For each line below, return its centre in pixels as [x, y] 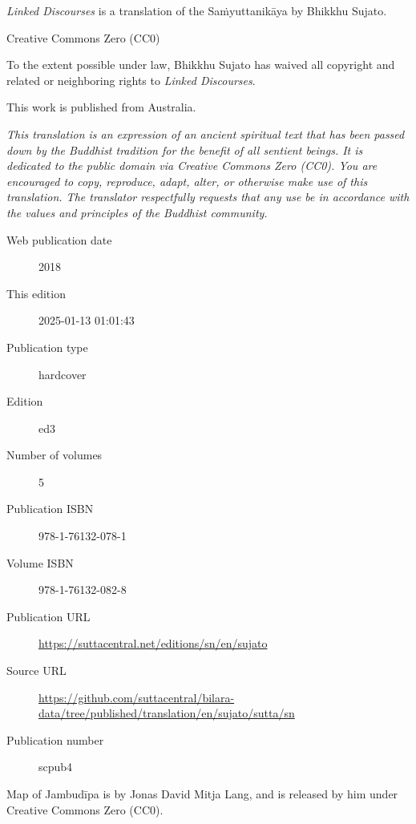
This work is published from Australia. [101, 107]
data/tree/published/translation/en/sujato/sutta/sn [167, 713]
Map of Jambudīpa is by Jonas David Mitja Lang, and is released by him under [202, 794]
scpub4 [56, 767]
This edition [36, 293]
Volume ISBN [40, 562]
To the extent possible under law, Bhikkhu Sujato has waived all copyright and [201, 65]
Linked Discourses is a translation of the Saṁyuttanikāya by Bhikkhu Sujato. [197, 10]
